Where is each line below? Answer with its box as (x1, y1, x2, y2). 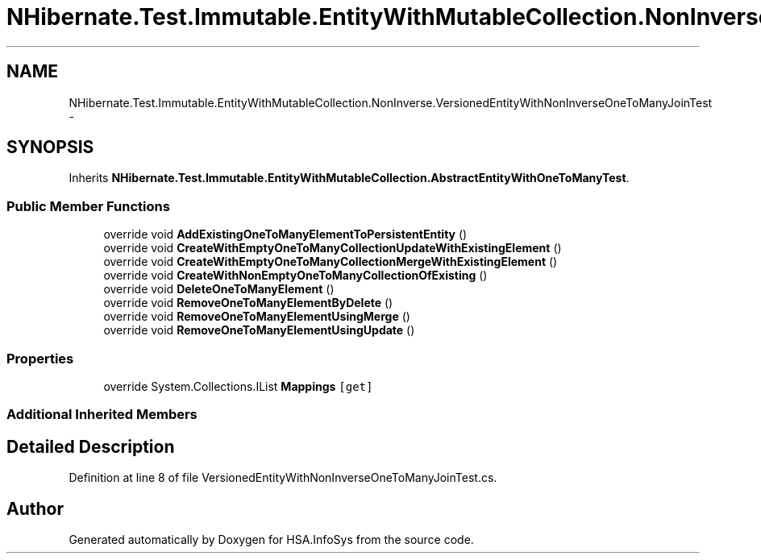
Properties (6, 350, 74, 367)
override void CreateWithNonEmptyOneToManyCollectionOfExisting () (103, 268, 488, 283)
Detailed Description (6, 436, 175, 457)
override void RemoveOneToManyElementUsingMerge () (103, 309, 410, 324)
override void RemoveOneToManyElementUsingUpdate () (103, 323, 415, 338)
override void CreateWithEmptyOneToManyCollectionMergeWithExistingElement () (103, 255, 558, 269)
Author (6, 498, 64, 519)
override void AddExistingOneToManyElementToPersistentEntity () (103, 227, 468, 242)
